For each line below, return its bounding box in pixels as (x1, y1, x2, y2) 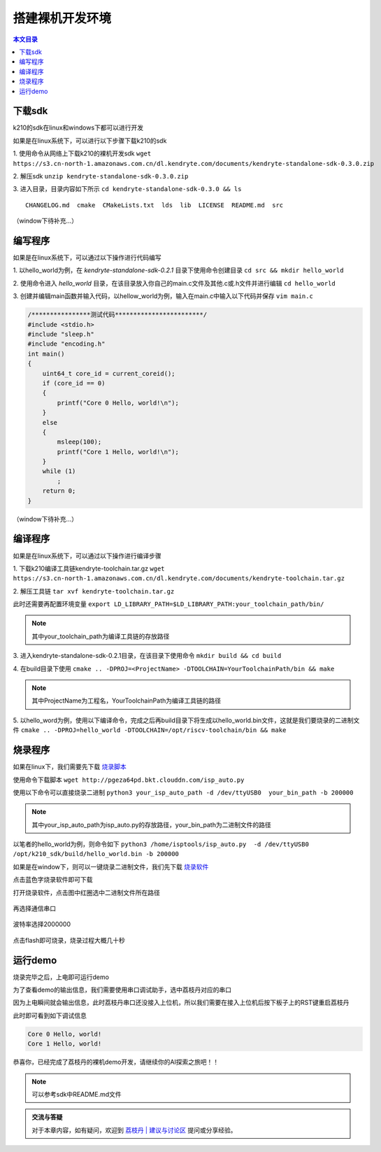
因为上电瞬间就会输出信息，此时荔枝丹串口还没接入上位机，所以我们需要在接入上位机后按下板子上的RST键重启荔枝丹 (13, 998, 350, 1007)
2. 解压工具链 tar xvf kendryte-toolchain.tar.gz (13, 586, 175, 595)
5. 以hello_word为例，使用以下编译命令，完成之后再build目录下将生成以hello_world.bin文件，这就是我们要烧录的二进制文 (13, 716, 360, 724)
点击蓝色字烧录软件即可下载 (13, 876, 93, 884)
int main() (27, 350, 65, 358)
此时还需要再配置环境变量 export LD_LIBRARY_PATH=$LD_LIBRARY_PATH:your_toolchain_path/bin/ (13, 600, 324, 608)
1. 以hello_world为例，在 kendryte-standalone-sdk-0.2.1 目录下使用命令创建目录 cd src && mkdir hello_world (13, 266, 344, 274)
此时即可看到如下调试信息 (13, 1011, 87, 1020)
